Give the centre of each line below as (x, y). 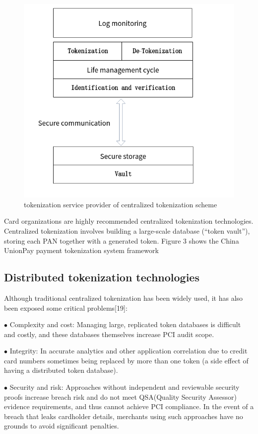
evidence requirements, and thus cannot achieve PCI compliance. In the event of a (129, 406)
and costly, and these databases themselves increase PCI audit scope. (109, 334)
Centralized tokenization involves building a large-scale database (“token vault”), (127, 230)
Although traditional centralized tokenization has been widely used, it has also (124, 298)
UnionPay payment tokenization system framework (81, 250)
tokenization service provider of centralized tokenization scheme (121, 204)
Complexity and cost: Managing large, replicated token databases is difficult (125, 324)
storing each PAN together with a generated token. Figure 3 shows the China (122, 240)
